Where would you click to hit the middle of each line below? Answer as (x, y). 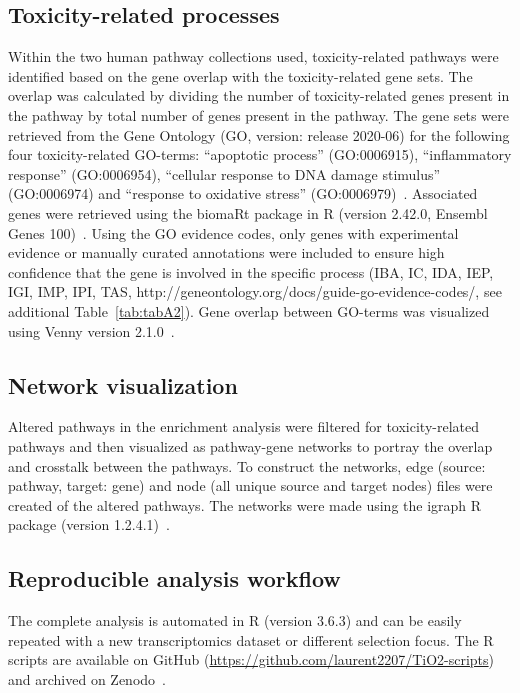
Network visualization (123, 384)
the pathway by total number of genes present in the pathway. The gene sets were (258, 114)
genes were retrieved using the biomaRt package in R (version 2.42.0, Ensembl (248, 212)
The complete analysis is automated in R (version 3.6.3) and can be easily (235, 620)
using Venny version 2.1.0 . (91, 330)
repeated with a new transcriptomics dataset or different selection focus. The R (251, 639)
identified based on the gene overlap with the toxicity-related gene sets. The (240, 75)
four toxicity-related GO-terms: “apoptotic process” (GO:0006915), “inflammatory (260, 154)
